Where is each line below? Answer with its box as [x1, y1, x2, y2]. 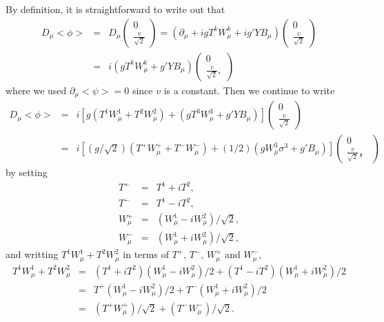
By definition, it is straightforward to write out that [6, 2, 225, 17]
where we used [6, 83, 67, 97]
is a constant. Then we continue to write [163, 83, 335, 97]
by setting [6, 165, 48, 180]
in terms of [123, 247, 169, 261]
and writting [6, 247, 59, 261]
